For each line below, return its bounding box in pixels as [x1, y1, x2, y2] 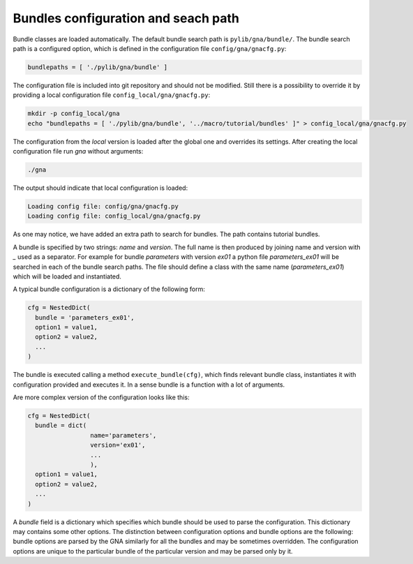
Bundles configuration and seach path [13, 10, 240, 26]
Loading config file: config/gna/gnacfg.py [27, 202, 179, 210]
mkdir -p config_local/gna [27, 110, 120, 118]
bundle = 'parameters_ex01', [35, 313, 135, 321]
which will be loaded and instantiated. [13, 272, 122, 281]
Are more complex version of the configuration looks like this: [13, 393, 190, 401]
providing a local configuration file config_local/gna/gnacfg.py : [13, 91, 211, 99]
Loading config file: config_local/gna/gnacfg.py [27, 212, 201, 220]
